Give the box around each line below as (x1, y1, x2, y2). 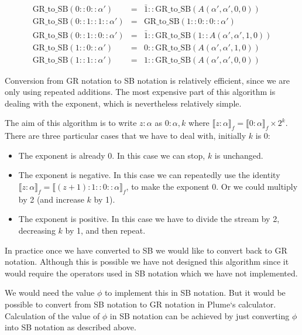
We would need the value (5, 286, 95, 299)
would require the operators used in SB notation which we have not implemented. (5, 266, 298, 279)
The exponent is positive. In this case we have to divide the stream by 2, (18, 213, 280, 225)
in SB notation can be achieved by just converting (109, 309, 290, 322)
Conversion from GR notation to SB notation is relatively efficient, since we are (5, 74, 290, 86)
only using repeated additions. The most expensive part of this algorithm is (5, 86, 276, 98)
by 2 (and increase (18, 193, 84, 205)
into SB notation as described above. (5, 321, 136, 333)
